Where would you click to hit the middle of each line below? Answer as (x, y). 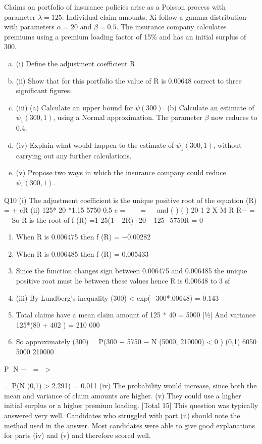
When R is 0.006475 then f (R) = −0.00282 (83, 237)
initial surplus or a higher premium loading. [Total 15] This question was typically (131, 405)
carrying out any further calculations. (74, 155)
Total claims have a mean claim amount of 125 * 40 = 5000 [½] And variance (136, 315)
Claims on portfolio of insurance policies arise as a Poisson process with (115, 7)
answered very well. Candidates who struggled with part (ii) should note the (122, 415)
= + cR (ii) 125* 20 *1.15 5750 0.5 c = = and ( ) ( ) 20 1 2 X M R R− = (129, 210)
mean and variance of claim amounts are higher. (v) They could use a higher (123, 395)
